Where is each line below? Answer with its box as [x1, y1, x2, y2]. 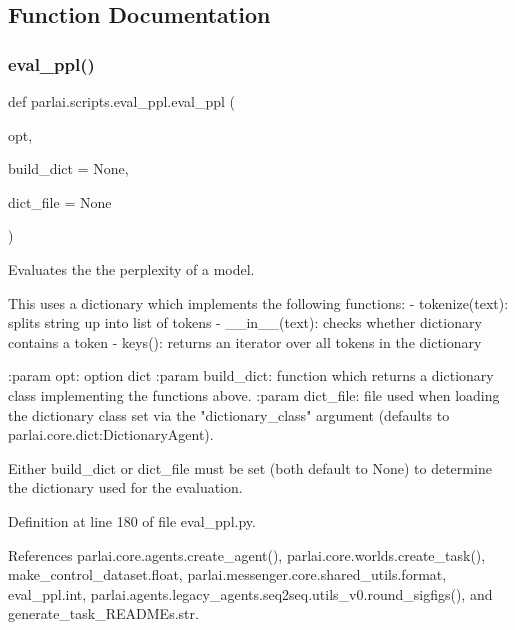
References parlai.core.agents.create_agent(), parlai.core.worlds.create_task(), [8, 544, 486, 565]
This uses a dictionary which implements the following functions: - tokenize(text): [8, 292, 509, 313]
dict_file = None [8, 191, 112, 212]
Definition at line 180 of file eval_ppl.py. [8, 510, 256, 531]
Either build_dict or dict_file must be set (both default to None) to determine [8, 457, 492, 478]
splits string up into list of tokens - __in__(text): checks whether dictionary [8, 312, 482, 333]
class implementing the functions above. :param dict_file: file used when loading [8, 384, 500, 405]
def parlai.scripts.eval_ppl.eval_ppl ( [8, 91, 235, 111]
